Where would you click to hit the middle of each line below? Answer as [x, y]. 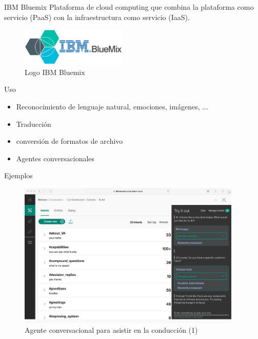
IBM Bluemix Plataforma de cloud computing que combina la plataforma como [129, 7]
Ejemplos [18, 175]
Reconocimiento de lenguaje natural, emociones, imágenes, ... [112, 106]
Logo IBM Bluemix [55, 72]
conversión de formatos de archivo [70, 141]
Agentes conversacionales [55, 158]
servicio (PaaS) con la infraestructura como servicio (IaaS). [97, 17]
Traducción [34, 124]
